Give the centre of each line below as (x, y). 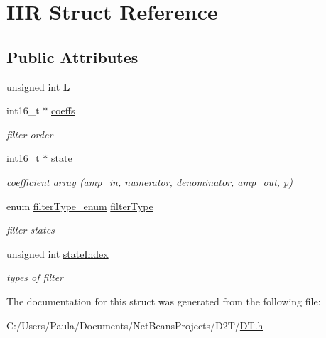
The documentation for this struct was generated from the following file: (164, 301)
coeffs (63, 110)
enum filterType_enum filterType (80, 206)
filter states (31, 230)
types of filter (35, 277)
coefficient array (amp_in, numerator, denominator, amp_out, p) (150, 181)
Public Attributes (72, 56)
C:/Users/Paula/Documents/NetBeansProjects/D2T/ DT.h (135, 325)
